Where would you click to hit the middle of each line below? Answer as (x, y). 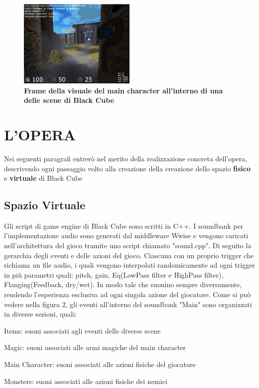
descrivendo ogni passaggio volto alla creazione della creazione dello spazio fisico (128, 168)
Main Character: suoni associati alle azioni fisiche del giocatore (100, 364)
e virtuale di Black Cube (43, 178)
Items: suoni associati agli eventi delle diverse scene (82, 330)
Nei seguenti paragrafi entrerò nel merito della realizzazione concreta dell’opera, (126, 158)
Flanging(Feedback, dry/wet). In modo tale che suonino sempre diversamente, (123, 284)
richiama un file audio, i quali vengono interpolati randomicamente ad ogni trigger (129, 265)
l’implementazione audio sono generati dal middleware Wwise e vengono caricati (126, 235)
